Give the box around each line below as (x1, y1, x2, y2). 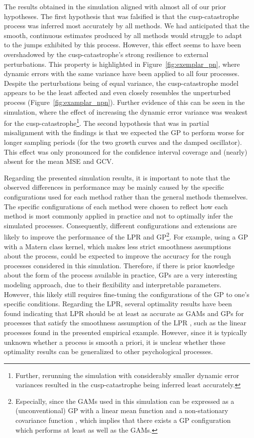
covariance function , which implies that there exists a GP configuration (15, 415, 231, 425)
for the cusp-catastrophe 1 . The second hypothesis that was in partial (4, 117, 209, 128)
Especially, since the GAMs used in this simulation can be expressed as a (15, 396, 234, 406)
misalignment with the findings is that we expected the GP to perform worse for (4, 127, 245, 138)
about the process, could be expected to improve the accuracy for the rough (4, 251, 231, 261)
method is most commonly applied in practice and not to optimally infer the (4, 211, 233, 221)
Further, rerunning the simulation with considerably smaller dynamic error (15, 370, 239, 380)
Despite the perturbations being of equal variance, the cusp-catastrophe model (4, 78, 239, 88)
